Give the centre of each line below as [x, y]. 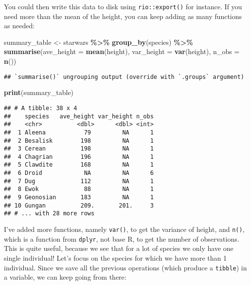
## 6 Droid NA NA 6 [79, 173]
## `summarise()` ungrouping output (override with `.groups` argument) [124, 77]
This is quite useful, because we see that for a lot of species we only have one [119, 248]
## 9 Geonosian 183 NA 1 [79, 198]
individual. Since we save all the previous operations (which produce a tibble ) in [125, 267]
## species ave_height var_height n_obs [79, 116]
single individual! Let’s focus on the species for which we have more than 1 [115, 257]
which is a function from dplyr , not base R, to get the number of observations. [122, 238]
